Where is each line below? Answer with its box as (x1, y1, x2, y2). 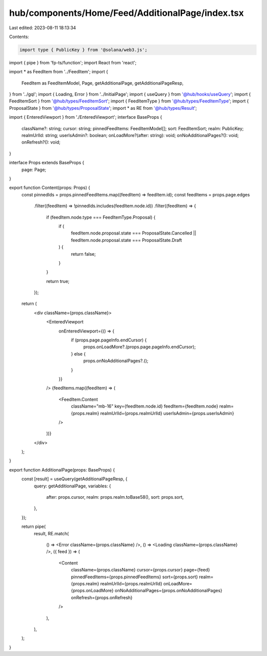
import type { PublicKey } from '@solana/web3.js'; (19, 47, 148, 52)
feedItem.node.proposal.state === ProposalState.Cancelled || (71, 230, 196, 236)
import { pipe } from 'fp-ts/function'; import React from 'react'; (9, 59, 137, 65)
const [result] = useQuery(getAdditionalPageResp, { (21, 476, 128, 482)
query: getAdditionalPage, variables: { (34, 483, 111, 489)
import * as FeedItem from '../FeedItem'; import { (9, 69, 108, 75)
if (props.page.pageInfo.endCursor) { (71, 337, 147, 343)
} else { (71, 351, 86, 357)
